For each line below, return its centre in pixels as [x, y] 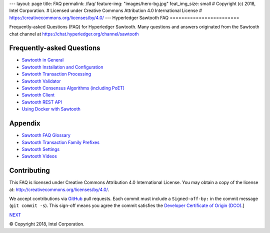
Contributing [29, 171]
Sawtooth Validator [41, 81]
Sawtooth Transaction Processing [56, 74]
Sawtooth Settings [41, 149]
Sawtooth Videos [39, 156]
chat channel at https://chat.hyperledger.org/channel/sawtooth [74, 34]
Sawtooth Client [38, 95]
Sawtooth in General [43, 60]
